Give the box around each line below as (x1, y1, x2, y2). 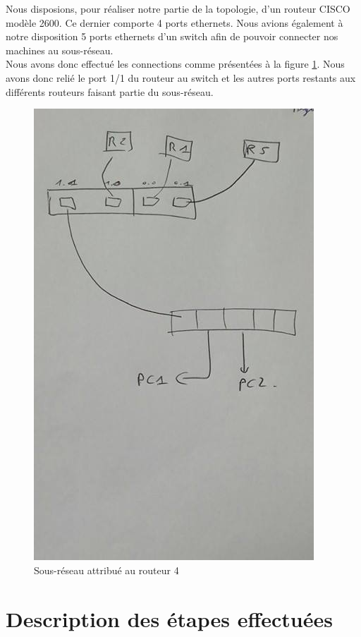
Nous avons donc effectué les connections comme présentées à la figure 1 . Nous (6, 56, 345, 71)
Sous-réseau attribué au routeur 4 (34, 562, 179, 577)
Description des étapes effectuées (6, 604, 333, 633)
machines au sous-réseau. (6, 42, 114, 57)
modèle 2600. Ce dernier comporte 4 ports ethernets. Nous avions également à (6, 15, 343, 30)
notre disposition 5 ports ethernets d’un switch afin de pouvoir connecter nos (6, 29, 338, 44)
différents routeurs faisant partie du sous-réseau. (6, 84, 214, 99)
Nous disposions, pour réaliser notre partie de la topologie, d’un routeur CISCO (6, 1, 350, 16)
